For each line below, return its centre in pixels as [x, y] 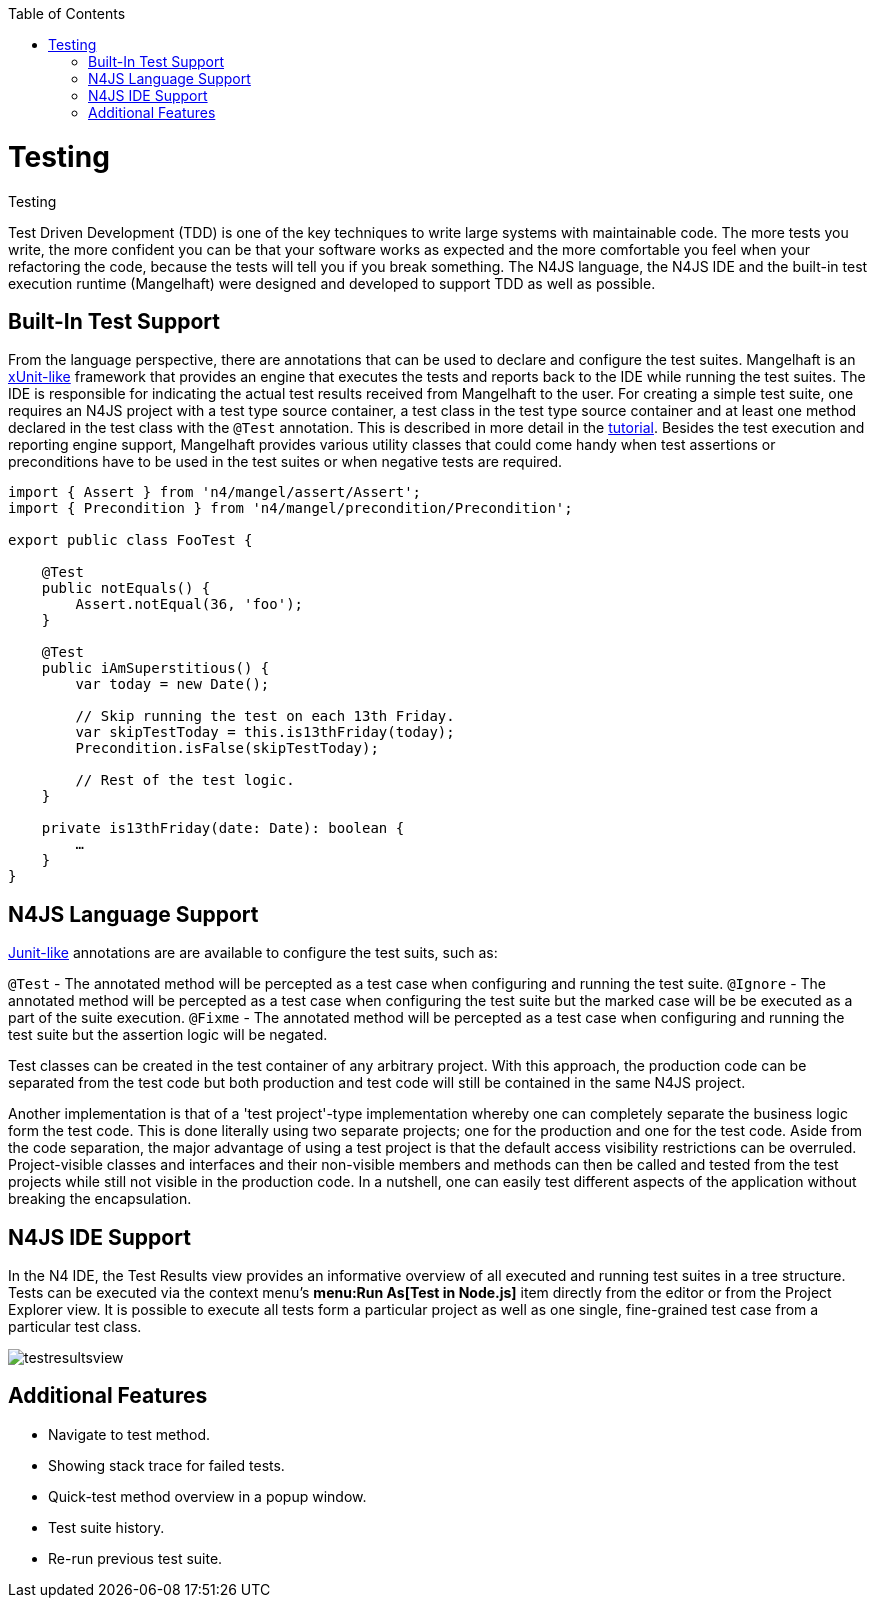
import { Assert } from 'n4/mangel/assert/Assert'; [215, 492]
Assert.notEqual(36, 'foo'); [189, 604]
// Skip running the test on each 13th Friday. [265, 716]
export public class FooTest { [130, 540]
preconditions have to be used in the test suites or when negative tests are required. [285, 462]
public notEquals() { [126, 588]
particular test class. [75, 1327]
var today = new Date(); [172, 684]
